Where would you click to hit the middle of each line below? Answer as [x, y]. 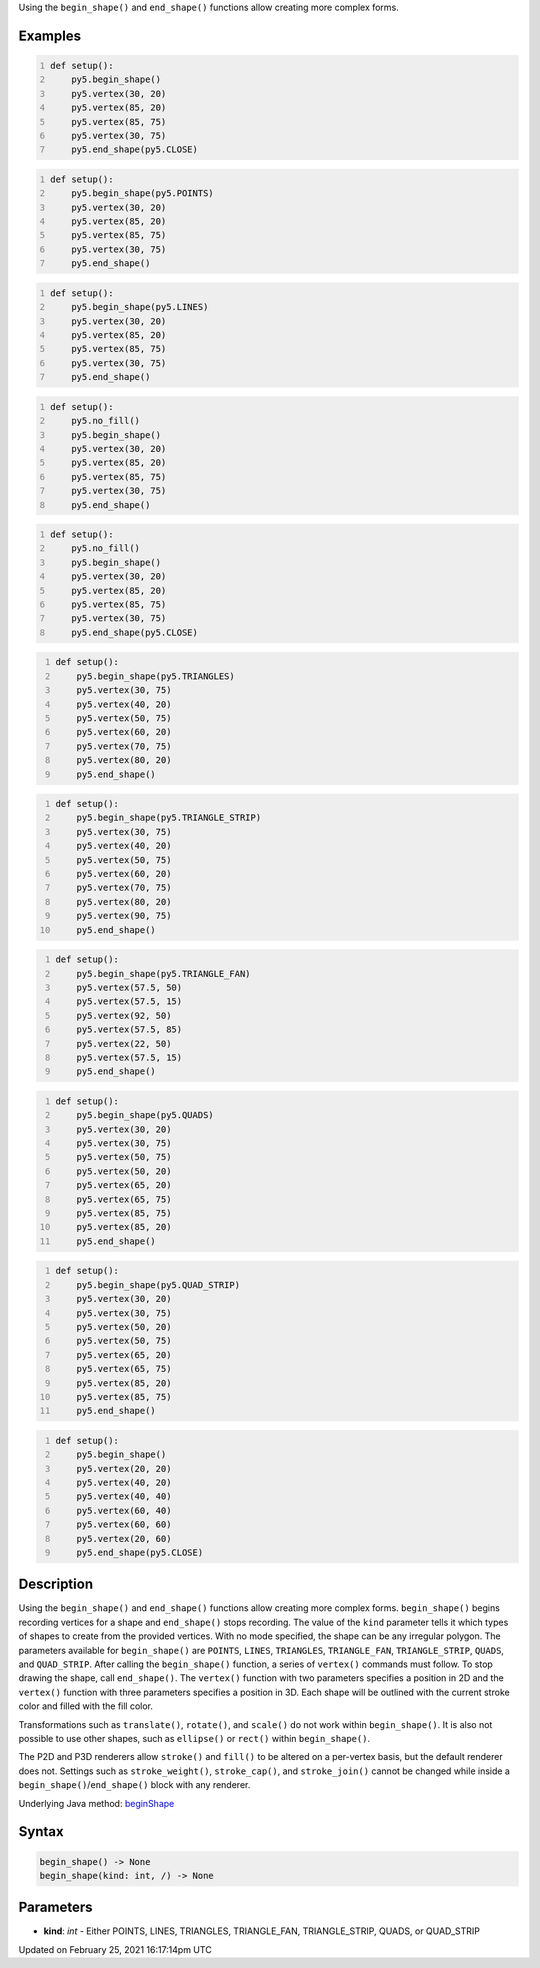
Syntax [41, 1831]
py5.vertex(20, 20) [124, 1468]
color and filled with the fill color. [86, 1706]
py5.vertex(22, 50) [124, 1043]
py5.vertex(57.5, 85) [129, 1029]
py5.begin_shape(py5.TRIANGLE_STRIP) [169, 818]
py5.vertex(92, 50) [124, 1015]
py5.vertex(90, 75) [124, 916]
